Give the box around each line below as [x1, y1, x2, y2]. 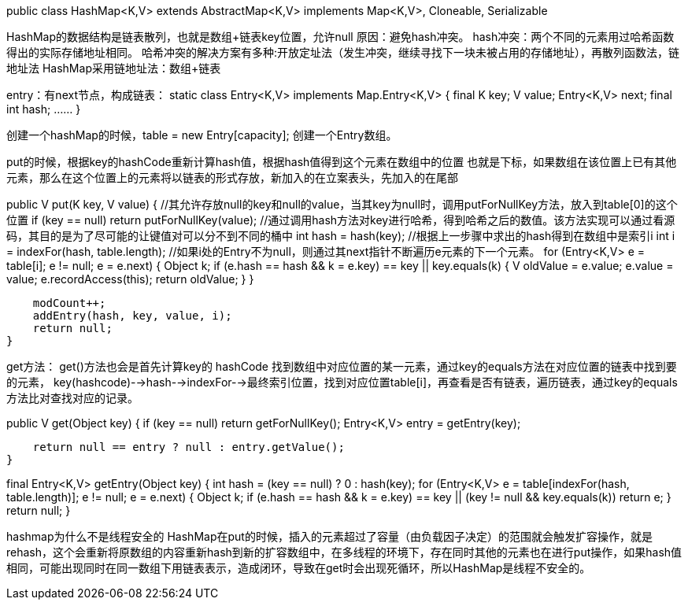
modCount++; [32, 297, 106, 309]
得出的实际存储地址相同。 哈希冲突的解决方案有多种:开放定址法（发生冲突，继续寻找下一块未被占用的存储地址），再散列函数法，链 [6, 46, 679, 59]
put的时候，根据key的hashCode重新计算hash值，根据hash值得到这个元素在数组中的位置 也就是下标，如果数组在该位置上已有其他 [6, 155, 677, 168]
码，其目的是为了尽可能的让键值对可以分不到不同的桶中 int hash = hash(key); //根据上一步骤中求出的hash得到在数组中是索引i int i [6, 229, 675, 242]
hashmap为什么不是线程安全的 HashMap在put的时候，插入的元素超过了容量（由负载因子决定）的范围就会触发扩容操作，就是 [6, 530, 653, 543]
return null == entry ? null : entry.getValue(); [32, 441, 345, 453]
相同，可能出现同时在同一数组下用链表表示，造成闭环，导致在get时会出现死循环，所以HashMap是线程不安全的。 [6, 561, 591, 575]
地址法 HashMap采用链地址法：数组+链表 [6, 61, 221, 75]
